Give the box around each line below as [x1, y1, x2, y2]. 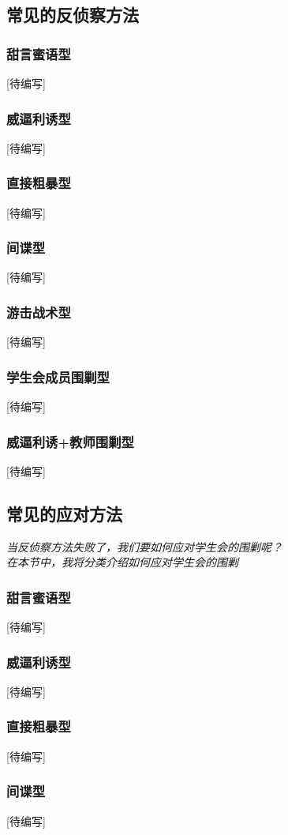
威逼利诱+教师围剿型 [6, 431, 134, 451]
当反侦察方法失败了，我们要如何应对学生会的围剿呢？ [6, 538, 282, 555]
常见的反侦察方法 [6, 2, 139, 27]
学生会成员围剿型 [6, 367, 110, 386]
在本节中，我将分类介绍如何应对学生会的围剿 [6, 554, 238, 570]
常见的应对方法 [6, 501, 122, 525]
